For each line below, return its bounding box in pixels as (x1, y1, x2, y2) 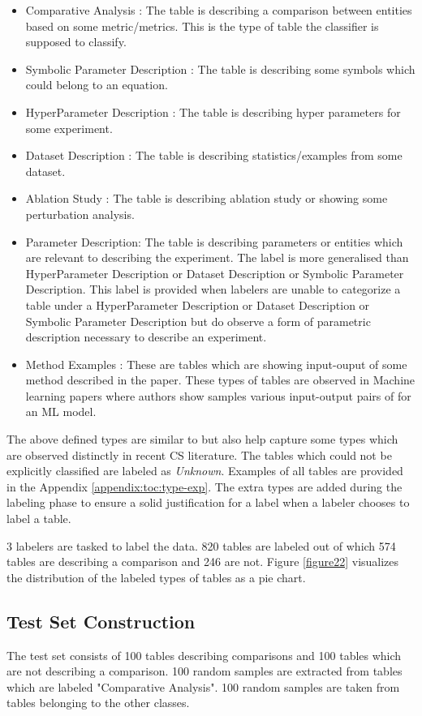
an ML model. (25, 403, 97, 420)
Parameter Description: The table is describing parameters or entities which (25, 233, 403, 250)
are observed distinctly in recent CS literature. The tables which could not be (6, 446, 392, 463)
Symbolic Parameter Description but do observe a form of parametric (25, 312, 371, 329)
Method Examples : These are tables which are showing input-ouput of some (25, 355, 407, 372)
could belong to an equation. (25, 76, 168, 93)
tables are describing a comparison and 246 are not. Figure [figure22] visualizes (6, 553, 399, 570)
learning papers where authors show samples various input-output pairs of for (25, 387, 411, 404)
